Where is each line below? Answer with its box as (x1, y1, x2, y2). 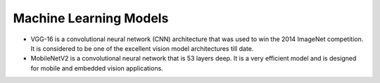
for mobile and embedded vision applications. (30, 63, 163, 73)
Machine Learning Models (13, 10, 169, 26)
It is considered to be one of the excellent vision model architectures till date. (30, 44, 254, 52)
